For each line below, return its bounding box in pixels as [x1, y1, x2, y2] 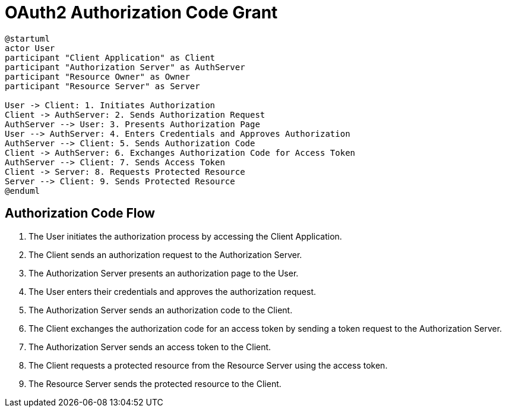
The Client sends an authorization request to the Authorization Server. [29, 249, 302, 260]
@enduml [5, 185, 40, 196]
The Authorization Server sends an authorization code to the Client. [29, 304, 293, 315]
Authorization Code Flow [5, 206, 155, 221]
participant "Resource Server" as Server [5, 81, 200, 91]
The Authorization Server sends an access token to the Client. [29, 341, 271, 352]
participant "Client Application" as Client [5, 52, 216, 62]
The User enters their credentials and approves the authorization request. [29, 286, 317, 297]
